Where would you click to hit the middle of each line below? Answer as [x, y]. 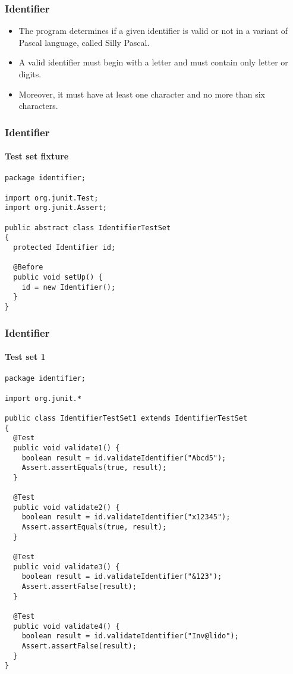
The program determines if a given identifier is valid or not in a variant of [153, 31]
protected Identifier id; [64, 248]
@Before [28, 267]
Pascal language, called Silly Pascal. [84, 42]
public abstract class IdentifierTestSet [88, 228]
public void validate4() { [67, 626]
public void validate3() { [67, 567]
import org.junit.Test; [52, 198]
